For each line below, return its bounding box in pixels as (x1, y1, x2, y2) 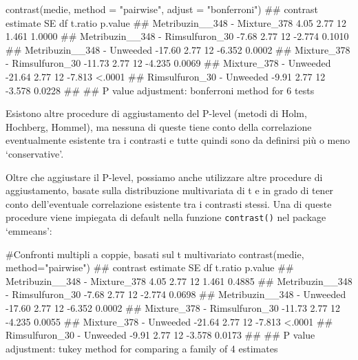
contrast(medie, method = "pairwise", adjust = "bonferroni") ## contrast (6, 2, 318, 16)
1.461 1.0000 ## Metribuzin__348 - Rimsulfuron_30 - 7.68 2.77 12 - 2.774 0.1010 (6, 29, 349, 43)
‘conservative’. (6, 146, 64, 160)
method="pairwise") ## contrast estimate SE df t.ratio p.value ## (6, 260, 294, 275)
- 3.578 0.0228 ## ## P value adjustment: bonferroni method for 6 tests (6, 83, 315, 97)
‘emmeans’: (6, 223, 52, 237)
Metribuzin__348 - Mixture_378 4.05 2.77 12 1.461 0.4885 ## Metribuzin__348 (6, 273, 352, 288)
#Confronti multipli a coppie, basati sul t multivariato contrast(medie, (6, 246, 304, 261)
